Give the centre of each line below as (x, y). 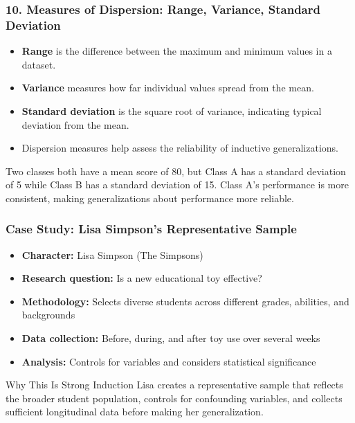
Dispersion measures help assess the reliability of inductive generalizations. (180, 148)
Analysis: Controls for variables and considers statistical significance (169, 361)
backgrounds (48, 315)
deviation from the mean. (75, 124)
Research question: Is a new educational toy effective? (142, 278)
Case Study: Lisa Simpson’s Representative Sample (151, 229)
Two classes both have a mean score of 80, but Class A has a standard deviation (176, 171)
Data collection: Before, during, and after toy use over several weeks (171, 338)
